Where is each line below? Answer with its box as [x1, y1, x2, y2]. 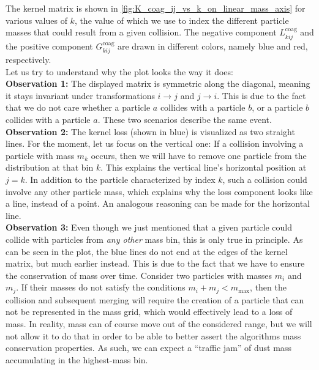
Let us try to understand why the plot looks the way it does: [6, 65, 233, 78]
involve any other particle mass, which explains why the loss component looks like [6, 185, 313, 198]
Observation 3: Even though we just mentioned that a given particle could [6, 221, 292, 234]
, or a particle [252, 101, 303, 114]
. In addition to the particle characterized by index [24, 172, 216, 185]
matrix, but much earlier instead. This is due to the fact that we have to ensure [6, 257, 305, 270]
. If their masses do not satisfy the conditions [16, 281, 186, 294]
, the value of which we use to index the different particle [74, 13, 289, 26]
